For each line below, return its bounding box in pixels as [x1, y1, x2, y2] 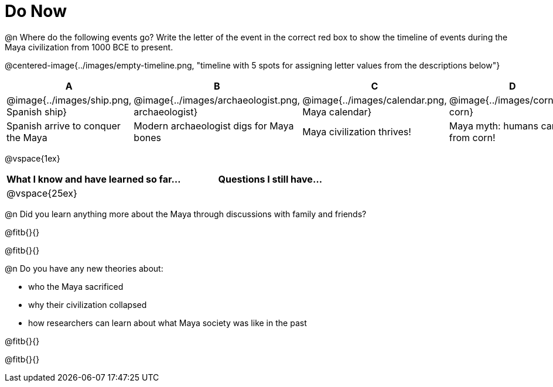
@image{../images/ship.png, [6, 94, 132, 106]
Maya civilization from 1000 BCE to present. [5, 42, 173, 52]
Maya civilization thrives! [302, 125, 411, 138]
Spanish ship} [6, 105, 67, 118]
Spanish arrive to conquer [6, 119, 121, 132]
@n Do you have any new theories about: [5, 263, 163, 273]
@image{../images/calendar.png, [302, 94, 447, 106]
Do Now [5, 1, 67, 21]
